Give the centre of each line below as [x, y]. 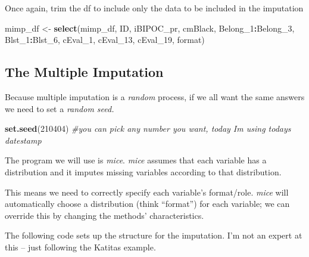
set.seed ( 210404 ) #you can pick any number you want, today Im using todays [148, 128]
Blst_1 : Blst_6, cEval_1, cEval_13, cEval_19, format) [105, 40]
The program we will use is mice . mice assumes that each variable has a [136, 160]
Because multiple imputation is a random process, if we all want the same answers [155, 96]
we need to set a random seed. [60, 108]
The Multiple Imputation [84, 72]
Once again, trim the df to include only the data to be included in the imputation [154, 8]
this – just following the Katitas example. [80, 247]
